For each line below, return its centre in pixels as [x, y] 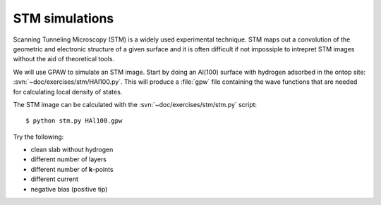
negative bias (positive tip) [69, 189]
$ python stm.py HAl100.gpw [74, 121]
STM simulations [64, 18]
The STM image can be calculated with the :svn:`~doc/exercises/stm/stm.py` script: [135, 104]
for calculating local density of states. [68, 92]
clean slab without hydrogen [72, 150]
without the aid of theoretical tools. [64, 59]
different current [55, 179]
